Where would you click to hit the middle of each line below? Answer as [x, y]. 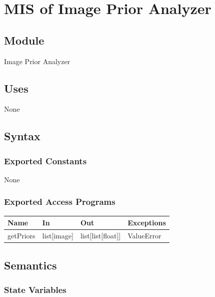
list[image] [58, 236]
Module [24, 40]
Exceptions [147, 223]
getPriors [21, 236]
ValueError [144, 236]
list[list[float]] [100, 236]
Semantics [30, 265]
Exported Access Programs [60, 202]
